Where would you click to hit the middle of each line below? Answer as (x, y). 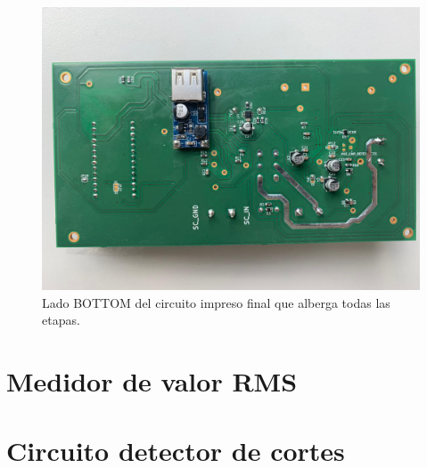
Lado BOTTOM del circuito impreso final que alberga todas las (216, 302)
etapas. (61, 320)
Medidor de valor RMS (152, 380)
